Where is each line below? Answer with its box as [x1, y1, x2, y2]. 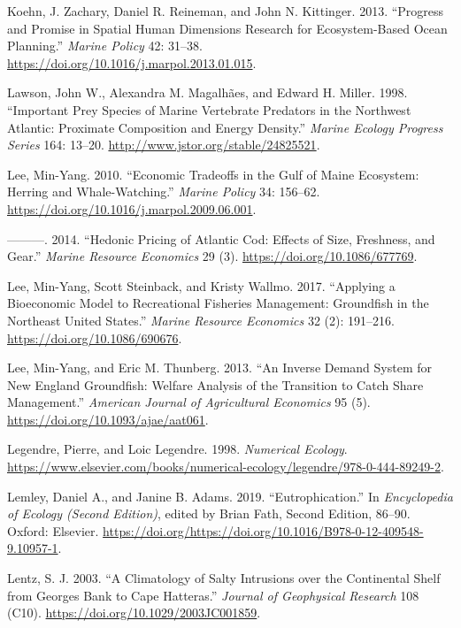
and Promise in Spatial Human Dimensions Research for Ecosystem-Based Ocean [7, 19, 448, 37]
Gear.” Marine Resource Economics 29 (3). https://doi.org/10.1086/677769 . [7, 247, 418, 265]
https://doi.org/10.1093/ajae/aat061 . [7, 410, 209, 428]
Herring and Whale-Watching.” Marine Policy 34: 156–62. [7, 182, 320, 201]
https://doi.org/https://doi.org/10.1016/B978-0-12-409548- [103, 521, 424, 540]
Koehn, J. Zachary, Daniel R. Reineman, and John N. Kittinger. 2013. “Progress [7, 2, 444, 19]
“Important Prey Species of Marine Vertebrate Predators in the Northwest [7, 100, 411, 119]
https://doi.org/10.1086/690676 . [7, 328, 182, 347]
